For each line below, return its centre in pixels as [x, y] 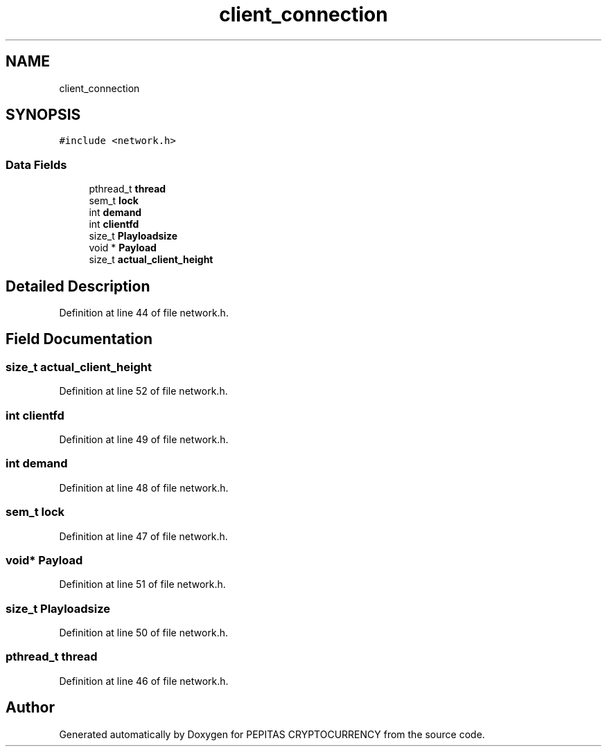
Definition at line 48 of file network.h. [144, 487]
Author [30, 708]
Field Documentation [79, 339]
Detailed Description [78, 286]
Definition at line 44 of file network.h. [144, 313]
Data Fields [36, 164]
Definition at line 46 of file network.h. [144, 681]
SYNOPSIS [43, 115]
